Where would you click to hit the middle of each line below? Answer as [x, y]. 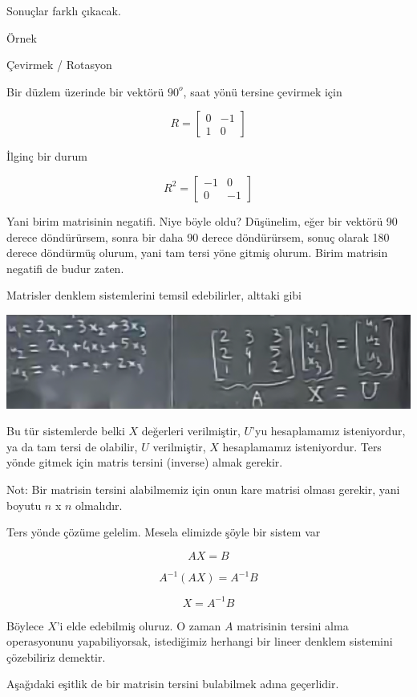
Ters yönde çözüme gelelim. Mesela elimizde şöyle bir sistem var [164, 532]
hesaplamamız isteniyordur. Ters [302, 446]
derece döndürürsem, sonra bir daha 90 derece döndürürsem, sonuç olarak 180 [198, 236]
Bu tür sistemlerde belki [66, 431]
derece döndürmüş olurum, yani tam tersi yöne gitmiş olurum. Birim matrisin [197, 253]
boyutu [24, 505]
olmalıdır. [99, 505]
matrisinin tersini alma [293, 625]
